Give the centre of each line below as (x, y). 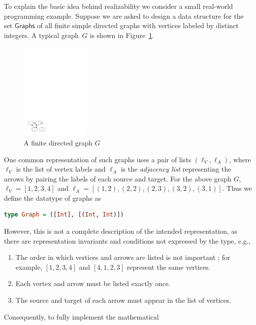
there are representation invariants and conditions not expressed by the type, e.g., (127, 240)
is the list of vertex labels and (61, 169)
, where (240, 159)
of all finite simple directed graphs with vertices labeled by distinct (138, 25)
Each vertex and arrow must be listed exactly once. (93, 283)
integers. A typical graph (41, 35)
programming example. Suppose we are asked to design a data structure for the (124, 16)
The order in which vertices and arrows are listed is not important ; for (123, 257)
